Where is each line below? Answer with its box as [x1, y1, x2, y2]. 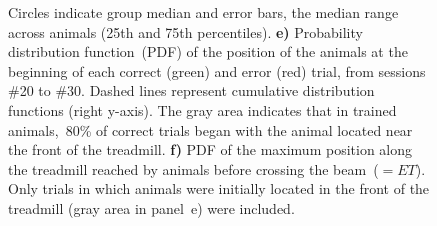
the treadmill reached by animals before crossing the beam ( [8, 158, 379, 179]
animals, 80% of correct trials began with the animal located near [8, 119, 413, 140]
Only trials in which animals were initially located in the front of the [8, 178, 430, 199]
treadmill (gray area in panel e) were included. [8, 197, 295, 218]
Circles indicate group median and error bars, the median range [8, 2, 399, 22]
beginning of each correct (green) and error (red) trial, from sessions [8, 60, 426, 81]
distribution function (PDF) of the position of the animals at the [8, 41, 408, 62]
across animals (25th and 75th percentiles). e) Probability [8, 21, 363, 42]
